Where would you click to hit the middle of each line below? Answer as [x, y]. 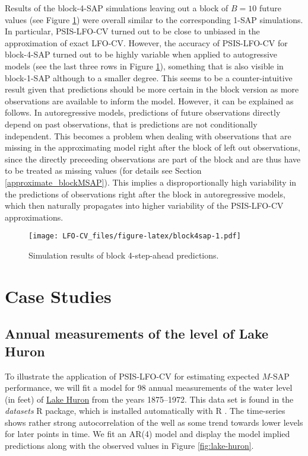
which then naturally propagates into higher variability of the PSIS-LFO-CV [144, 205]
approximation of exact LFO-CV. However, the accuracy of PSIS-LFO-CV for [146, 42]
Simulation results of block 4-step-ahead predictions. [124, 255]
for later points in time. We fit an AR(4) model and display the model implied [147, 434]
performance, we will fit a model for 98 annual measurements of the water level [149, 388]
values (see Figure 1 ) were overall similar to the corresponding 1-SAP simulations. [154, 19]
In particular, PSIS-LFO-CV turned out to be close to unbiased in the [132, 31]
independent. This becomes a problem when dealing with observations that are [148, 135]
